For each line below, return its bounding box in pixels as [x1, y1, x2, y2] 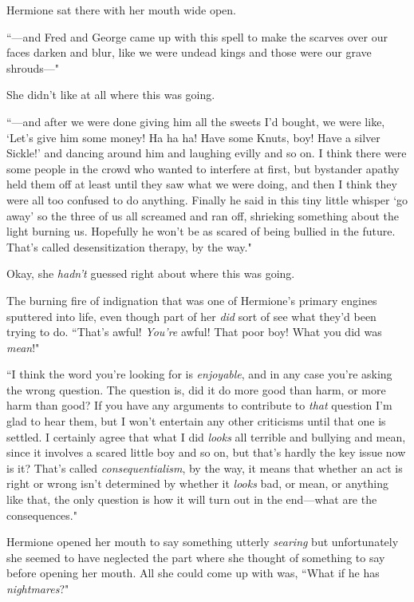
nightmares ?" [6, 580, 69, 596]
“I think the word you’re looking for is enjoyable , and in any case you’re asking [6, 366, 392, 382]
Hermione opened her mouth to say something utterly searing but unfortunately [6, 533, 399, 550]
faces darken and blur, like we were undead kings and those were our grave [6, 44, 372, 61]
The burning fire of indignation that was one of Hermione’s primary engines [6, 291, 377, 308]
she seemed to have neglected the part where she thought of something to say [6, 549, 385, 565]
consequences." [6, 506, 77, 523]
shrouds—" [6, 59, 60, 76]
